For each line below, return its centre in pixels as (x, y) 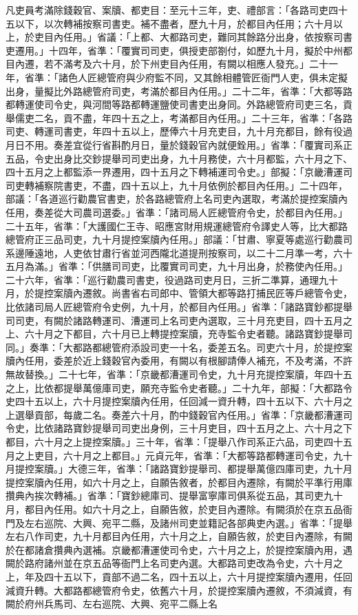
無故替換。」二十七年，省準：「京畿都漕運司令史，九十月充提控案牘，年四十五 (179, 374)
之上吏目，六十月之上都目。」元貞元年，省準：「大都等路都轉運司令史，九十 (183, 455)
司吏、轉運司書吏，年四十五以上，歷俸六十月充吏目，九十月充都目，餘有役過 (179, 131)
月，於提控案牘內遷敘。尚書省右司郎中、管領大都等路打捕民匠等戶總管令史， (179, 293)
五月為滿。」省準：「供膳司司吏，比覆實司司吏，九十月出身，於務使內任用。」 (177, 266)
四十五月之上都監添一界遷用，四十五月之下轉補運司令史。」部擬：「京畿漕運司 (179, 172)
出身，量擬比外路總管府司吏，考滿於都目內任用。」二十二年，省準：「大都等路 (179, 91)
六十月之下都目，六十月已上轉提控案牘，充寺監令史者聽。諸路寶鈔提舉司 (188, 334)
